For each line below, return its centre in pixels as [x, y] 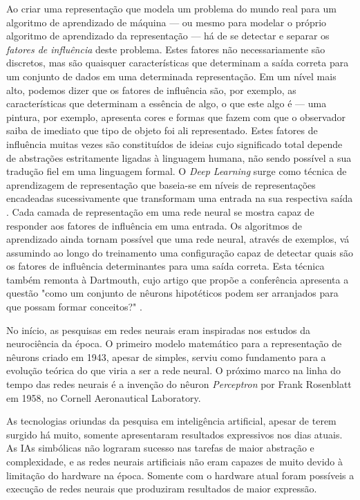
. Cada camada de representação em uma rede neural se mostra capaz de [160, 211]
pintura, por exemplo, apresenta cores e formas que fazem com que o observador [176, 117]
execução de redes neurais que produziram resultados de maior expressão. [162, 489]
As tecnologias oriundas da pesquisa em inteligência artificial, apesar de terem [171, 421]
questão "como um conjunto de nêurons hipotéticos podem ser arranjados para [172, 293]
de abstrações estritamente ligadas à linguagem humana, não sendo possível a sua [179, 157]
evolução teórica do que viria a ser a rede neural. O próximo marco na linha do [174, 370]
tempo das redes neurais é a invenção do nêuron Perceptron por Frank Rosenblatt [179, 384]
